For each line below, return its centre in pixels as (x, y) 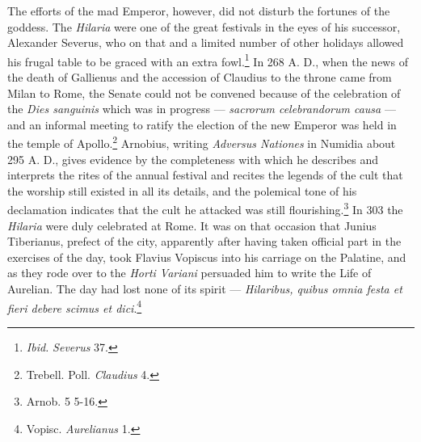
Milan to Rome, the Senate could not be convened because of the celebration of (204, 93)
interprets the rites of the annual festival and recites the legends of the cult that (205, 175)
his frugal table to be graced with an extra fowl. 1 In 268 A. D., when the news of (208, 60)
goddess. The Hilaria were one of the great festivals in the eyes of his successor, (204, 26)
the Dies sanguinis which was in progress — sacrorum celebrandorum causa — (202, 109)
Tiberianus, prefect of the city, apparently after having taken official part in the (204, 241)
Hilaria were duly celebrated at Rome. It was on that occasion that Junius (192, 225)
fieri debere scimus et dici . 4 (75, 306)
